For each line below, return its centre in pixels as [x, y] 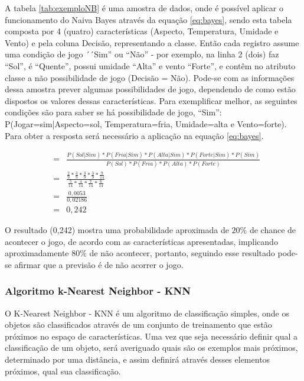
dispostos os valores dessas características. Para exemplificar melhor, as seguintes [151, 100]
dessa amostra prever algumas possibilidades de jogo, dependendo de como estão [150, 89]
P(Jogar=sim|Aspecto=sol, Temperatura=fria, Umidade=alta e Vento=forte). [146, 123]
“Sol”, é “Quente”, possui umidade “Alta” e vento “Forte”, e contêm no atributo [150, 65]
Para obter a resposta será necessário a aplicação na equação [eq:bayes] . [134, 135]
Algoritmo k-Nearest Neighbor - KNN [98, 291]
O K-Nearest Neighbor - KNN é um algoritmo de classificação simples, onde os [147, 313]
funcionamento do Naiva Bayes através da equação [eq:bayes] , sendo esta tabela [148, 19]
